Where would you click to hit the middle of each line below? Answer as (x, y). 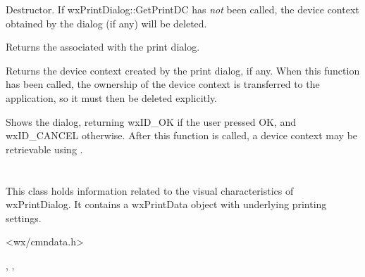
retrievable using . (44, 149)
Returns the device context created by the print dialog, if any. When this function (183, 70)
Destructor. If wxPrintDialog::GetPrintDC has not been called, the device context (182, 9)
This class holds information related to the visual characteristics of (150, 190)
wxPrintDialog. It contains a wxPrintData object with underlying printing (166, 204)
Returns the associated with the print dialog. (103, 47)
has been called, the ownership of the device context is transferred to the (163, 84)
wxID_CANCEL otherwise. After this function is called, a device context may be (182, 135)
